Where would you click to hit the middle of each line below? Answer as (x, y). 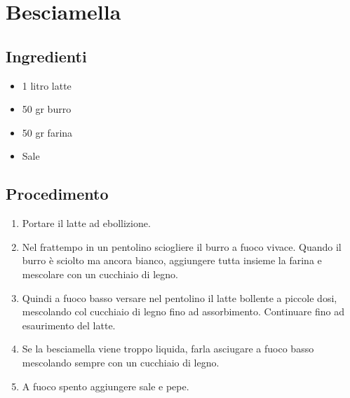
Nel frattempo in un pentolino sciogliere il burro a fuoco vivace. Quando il (182, 246)
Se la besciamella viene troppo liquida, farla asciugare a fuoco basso (168, 349)
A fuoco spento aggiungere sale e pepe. (106, 386)
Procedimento (57, 194)
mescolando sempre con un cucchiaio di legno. (121, 362)
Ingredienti (46, 56)
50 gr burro (47, 109)
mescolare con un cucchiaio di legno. (100, 274)
